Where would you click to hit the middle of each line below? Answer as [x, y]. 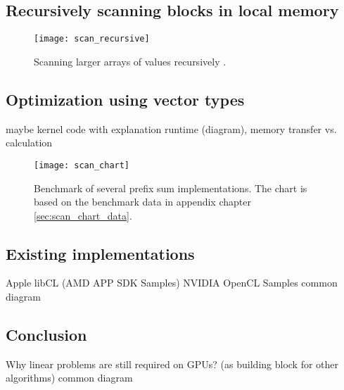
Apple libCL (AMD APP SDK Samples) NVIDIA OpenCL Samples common [172, 283]
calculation [29, 143]
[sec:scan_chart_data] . [83, 215]
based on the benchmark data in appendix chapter [142, 202]
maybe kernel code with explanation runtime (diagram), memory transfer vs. [171, 128]
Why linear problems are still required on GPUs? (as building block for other [172, 364]
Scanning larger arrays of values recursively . [130, 61]
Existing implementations [100, 253]
